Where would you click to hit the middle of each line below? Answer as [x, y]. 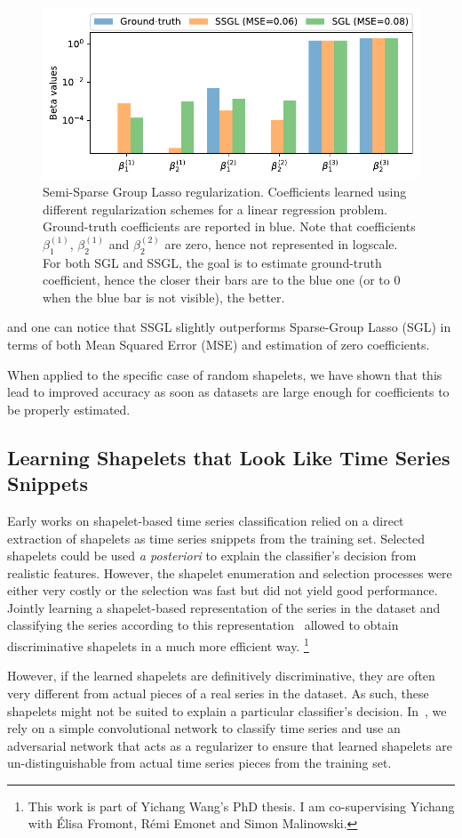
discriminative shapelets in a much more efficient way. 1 [158, 645]
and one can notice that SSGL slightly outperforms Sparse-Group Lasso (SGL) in [229, 327]
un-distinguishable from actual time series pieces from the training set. [199, 763]
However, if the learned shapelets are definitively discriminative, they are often [221, 676]
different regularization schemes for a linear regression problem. [215, 209]
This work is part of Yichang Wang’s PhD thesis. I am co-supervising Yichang [241, 806]
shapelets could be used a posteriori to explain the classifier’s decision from [212, 556]
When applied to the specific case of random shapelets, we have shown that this [225, 374]
